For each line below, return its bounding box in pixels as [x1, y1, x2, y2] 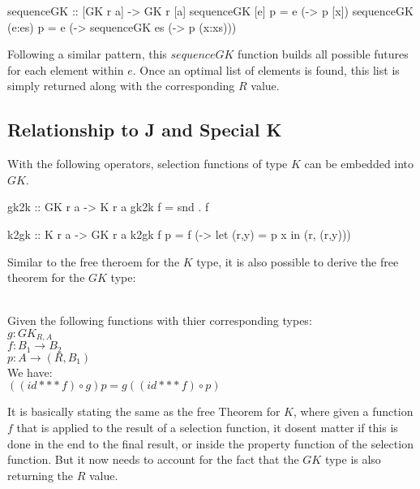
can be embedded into [304, 155, 414, 172]
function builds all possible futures [237, 45, 409, 63]
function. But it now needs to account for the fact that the [7, 451, 299, 468]
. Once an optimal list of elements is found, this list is [132, 61, 400, 78]
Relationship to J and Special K [7, 117, 282, 142]
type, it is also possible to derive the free [196, 253, 399, 270]
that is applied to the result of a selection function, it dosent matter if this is [16, 419, 398, 436]
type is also [324, 451, 381, 468]
